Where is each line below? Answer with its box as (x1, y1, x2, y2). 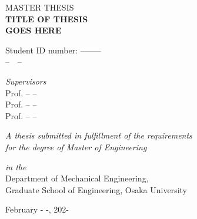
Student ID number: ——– (5, 43, 101, 56)
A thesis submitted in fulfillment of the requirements (5, 129, 192, 141)
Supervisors (5, 75, 46, 87)
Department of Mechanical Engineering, (5, 172, 149, 184)
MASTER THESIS (5, 1, 74, 13)
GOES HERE (5, 24, 62, 36)
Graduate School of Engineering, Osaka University (5, 183, 187, 196)
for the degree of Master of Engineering (5, 140, 147, 153)
